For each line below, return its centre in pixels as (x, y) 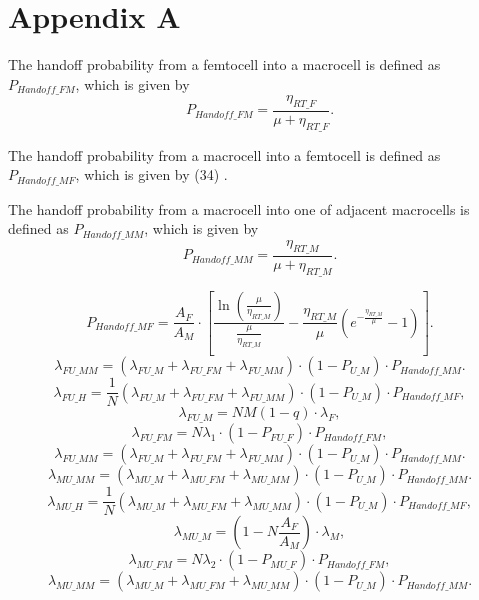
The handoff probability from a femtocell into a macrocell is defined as (224, 64)
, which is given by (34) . (151, 174)
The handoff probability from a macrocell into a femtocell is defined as (224, 154)
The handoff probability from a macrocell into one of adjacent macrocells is (239, 208)
